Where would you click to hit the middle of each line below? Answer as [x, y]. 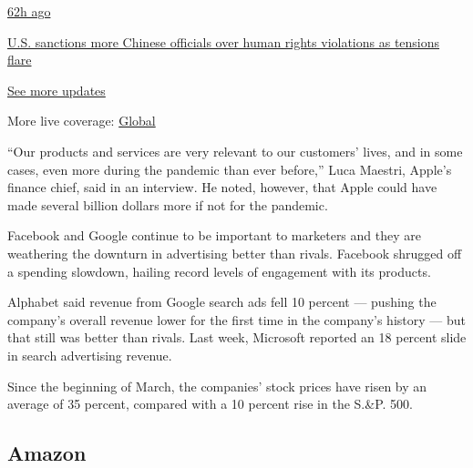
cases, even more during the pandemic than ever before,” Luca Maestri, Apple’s [230, 169]
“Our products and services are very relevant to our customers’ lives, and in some [235, 151]
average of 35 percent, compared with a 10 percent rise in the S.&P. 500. [210, 404]
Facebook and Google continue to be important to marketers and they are [214, 235]
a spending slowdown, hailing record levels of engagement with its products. [219, 271]
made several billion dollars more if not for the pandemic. [168, 204]
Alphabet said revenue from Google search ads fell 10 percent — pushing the [222, 302]
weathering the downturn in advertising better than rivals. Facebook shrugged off [235, 253]
